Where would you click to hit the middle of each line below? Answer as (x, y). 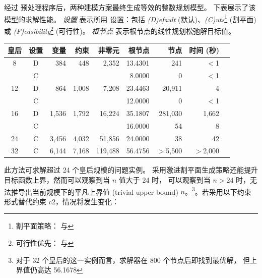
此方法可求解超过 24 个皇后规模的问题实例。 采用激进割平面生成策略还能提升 (131, 170)
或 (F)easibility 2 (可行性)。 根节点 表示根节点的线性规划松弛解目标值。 (120, 30)
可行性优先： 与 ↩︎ (45, 243)
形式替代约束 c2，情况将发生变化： (61, 201)
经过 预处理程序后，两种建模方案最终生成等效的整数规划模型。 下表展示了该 (130, 7)
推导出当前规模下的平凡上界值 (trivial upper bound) (94, 191)
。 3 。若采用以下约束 (218, 191)
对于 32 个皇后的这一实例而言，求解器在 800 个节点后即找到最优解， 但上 (137, 260)
